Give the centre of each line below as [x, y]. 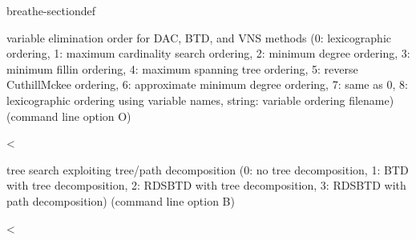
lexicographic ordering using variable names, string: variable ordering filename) [200, 100]
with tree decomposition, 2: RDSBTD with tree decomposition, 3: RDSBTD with [206, 185]
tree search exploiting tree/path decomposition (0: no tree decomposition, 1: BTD [208, 169]
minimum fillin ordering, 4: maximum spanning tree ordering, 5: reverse [182, 68]
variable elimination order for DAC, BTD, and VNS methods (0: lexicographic [199, 37]
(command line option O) [69, 116]
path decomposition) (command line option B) [121, 200]
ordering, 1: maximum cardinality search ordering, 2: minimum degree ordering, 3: [208, 53]
